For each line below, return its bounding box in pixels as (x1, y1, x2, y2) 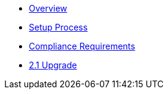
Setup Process (29, 22, 88, 32)
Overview (29, 3, 67, 13)
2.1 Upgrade (29, 60, 77, 70)
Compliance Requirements (29, 41, 136, 51)
